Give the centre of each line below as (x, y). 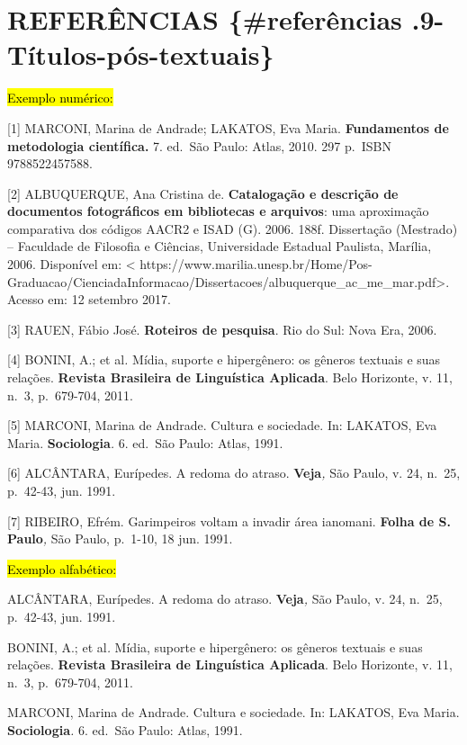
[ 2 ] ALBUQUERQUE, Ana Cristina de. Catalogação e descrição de (203, 193)
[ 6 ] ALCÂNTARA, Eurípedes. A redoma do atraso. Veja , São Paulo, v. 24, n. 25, (234, 473)
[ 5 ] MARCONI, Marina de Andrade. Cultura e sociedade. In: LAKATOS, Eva (222, 425)
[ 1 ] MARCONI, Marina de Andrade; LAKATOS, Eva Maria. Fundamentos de (228, 127)
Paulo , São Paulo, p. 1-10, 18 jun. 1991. (120, 539)
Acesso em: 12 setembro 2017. (89, 299)
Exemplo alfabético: (62, 568)
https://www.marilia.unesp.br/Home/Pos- (256, 264)
